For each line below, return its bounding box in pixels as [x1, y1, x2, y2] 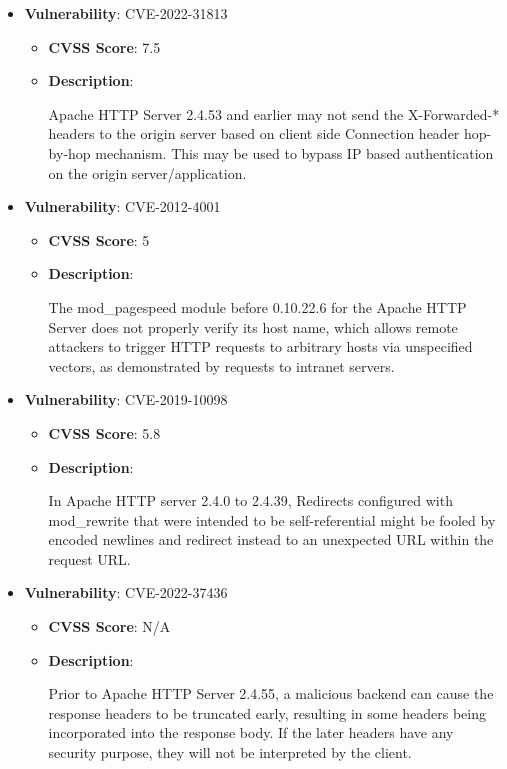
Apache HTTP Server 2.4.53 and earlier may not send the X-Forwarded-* [48, 103, 500, 124]
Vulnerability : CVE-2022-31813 [24, 3, 228, 23]
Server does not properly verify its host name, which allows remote [48, 316, 458, 337]
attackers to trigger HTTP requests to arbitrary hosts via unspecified [48, 336, 473, 357]
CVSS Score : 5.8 [48, 422, 161, 443]
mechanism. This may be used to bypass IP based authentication [95, 142, 494, 163]
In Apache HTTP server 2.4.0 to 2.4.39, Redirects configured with [48, 490, 453, 511]
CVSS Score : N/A [48, 616, 171, 637]
